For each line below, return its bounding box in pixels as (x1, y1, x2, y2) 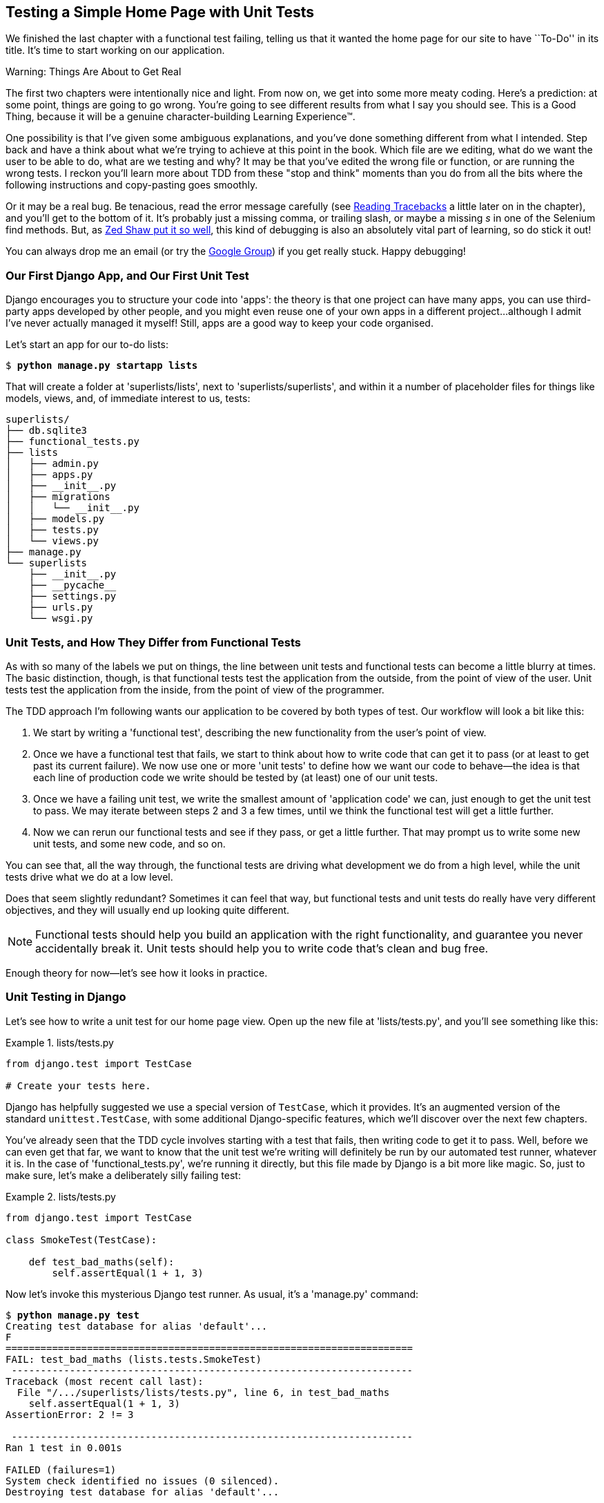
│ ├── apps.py (6, 469, 93, 481)
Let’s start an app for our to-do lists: (6, 338, 168, 351)
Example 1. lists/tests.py (6, 1036, 114, 1049)
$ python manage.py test (6, 1309, 139, 1321)
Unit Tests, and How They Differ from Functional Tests (6, 635, 302, 649)
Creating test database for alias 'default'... (6, 1320, 268, 1332)
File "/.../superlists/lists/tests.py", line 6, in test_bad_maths (17, 1386, 390, 1398)
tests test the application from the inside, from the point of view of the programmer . (6, 683, 384, 696)
